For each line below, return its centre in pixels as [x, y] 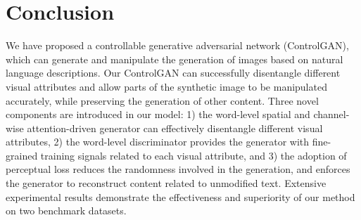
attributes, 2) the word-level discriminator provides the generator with [158, 142]
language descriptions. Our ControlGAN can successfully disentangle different [173, 73]
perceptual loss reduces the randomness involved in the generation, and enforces [178, 169]
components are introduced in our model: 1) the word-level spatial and [158, 114]
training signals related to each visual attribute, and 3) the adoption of [194, 155]
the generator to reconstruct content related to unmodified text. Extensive [166, 183]
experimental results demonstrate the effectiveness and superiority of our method [180, 196]
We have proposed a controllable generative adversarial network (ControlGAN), [177, 45]
